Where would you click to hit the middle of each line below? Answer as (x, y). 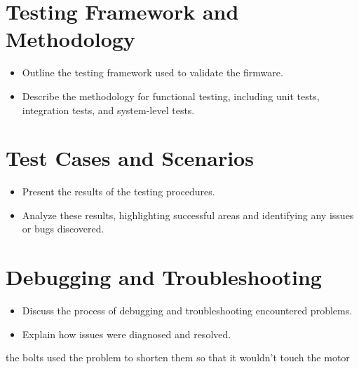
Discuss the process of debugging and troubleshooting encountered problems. (187, 311)
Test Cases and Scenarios (130, 158)
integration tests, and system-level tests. (108, 110)
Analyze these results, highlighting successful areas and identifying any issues (188, 215)
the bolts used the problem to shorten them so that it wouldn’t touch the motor (178, 357)
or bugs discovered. (63, 229)
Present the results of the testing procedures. (118, 192)
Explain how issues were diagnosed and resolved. (127, 334)
